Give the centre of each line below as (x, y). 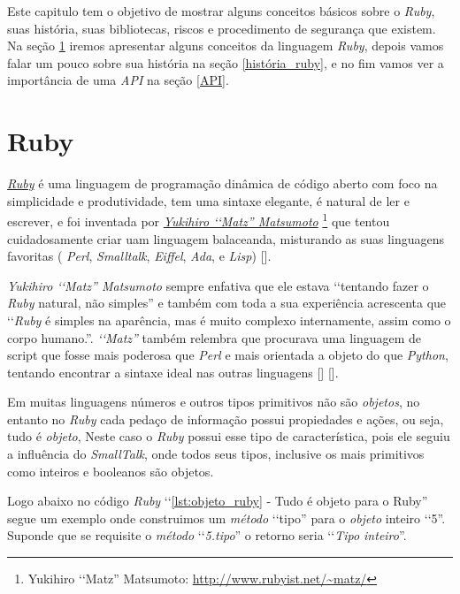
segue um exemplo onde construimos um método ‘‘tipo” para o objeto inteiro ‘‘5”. (226, 518)
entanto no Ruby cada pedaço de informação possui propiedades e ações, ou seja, (226, 419)
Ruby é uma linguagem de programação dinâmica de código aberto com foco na (222, 183)
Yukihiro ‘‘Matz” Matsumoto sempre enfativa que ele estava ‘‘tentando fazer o (218, 285)
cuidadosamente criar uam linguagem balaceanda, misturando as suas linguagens (226, 238)
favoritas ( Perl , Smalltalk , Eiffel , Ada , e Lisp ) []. (139, 256)
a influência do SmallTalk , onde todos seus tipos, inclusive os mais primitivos (216, 454)
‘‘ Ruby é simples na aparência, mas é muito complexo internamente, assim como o (229, 320)
